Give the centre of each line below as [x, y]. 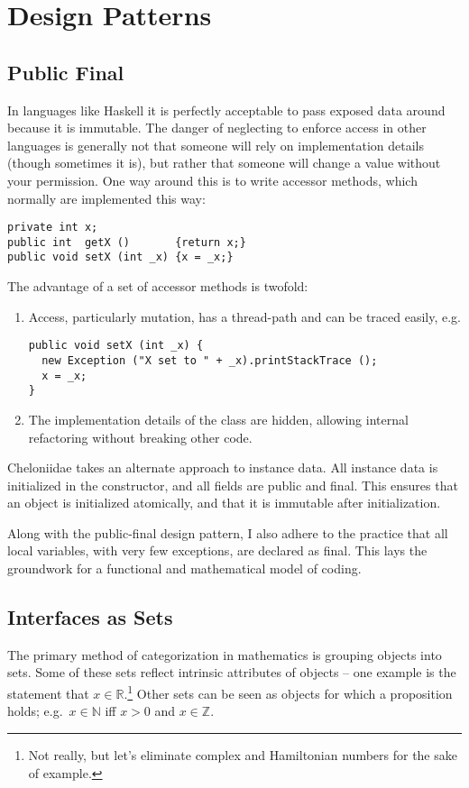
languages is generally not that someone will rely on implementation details [216, 145]
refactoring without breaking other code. [140, 437]
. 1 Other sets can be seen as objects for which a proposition [288, 692]
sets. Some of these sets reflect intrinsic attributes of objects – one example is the [232, 672]
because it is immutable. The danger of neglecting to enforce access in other [217, 128]
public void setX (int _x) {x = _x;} [120, 257]
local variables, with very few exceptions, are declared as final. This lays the [217, 550]
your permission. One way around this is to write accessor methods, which [212, 180]
